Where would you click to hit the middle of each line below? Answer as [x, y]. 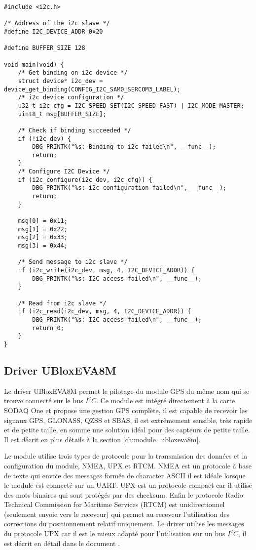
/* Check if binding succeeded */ [74, 130]
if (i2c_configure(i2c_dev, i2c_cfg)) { [85, 180]
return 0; [48, 328]
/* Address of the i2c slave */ [57, 23]
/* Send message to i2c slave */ [73, 262]
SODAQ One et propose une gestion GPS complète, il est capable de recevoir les [126, 410]
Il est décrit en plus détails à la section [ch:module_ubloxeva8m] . [102, 439]
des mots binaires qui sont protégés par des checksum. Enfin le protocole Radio [124, 494]
